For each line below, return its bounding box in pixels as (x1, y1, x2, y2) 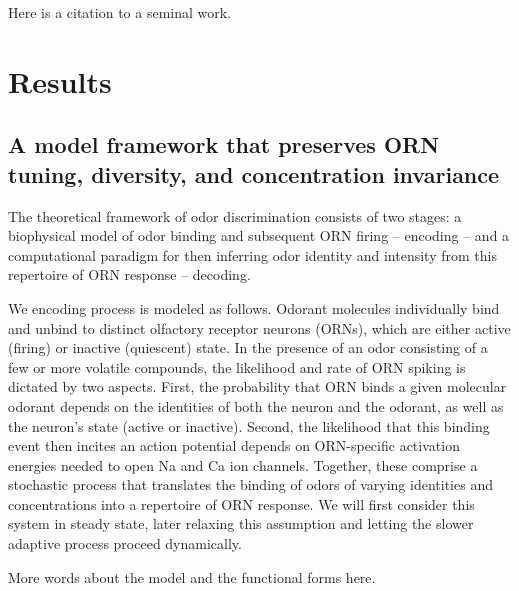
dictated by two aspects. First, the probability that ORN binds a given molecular (8, 376, 507, 397)
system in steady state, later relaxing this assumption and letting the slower (8, 513, 474, 534)
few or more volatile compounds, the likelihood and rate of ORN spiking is (8, 356, 466, 377)
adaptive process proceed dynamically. (8, 533, 242, 554)
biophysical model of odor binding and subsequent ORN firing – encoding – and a (8, 225, 510, 246)
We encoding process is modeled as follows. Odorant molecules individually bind (8, 297, 500, 318)
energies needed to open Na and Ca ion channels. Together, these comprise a (8, 454, 478, 475)
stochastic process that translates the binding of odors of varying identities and (8, 474, 493, 495)
